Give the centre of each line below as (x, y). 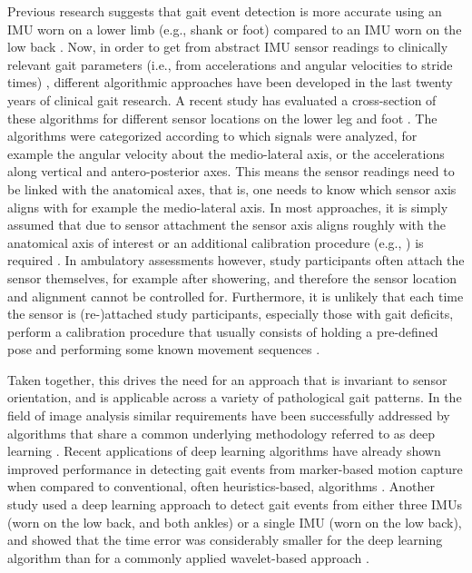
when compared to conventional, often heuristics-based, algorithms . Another (221, 486)
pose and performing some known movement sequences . (164, 349)
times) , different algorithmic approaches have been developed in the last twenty (230, 82)
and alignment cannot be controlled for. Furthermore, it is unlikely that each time (236, 296)
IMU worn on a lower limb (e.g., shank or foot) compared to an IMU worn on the (235, 29)
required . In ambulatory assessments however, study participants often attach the (236, 260)
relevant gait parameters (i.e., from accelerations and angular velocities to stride (230, 64)
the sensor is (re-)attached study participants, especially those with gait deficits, (231, 314)
